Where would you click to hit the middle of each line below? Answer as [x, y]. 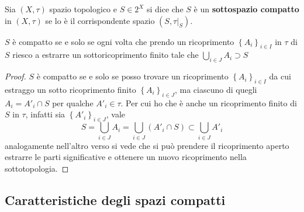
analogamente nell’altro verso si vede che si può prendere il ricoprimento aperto [147, 145]
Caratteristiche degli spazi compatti [115, 199]
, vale [115, 114]
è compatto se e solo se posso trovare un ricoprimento [132, 76]
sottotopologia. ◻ [37, 168]
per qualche [73, 102]
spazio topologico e [83, 9]
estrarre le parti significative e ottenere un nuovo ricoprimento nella [126, 157]
